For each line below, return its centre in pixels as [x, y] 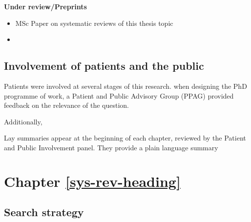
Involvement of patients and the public [104, 66]
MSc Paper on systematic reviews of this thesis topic [94, 23]
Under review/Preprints [45, 6]
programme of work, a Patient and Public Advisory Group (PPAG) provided [119, 95]
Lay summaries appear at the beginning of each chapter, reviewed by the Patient [125, 138]
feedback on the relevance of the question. [66, 105]
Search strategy [44, 212]
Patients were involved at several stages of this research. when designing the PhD [125, 86]
